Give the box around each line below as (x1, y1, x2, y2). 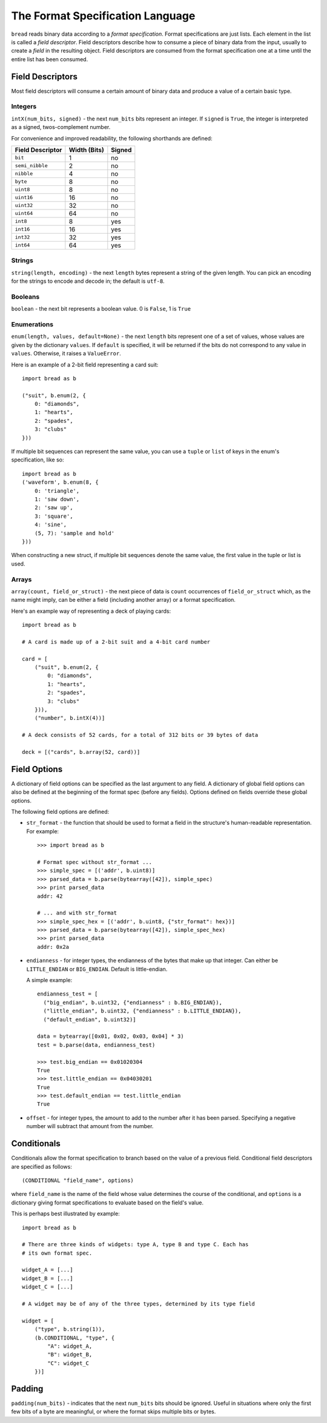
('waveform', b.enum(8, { (22, 479, 99, 486)
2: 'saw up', (34, 504, 73, 511)
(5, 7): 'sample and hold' (34, 530, 115, 537)
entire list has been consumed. (11, 55, 88, 63)
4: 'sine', (34, 521, 67, 528)
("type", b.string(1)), (34, 1326, 105, 1333)
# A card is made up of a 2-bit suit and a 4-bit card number (22, 638, 211, 645)
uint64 (15, 210, 33, 217)
